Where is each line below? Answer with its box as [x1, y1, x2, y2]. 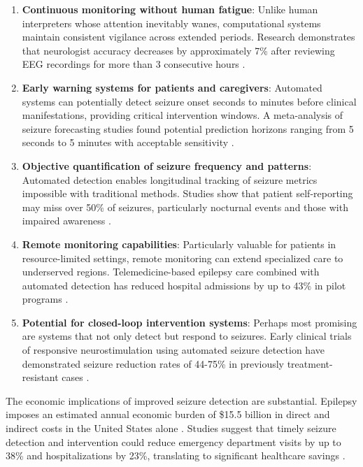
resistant [22, 370, 59, 385]
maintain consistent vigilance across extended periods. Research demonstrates [22, 29, 355, 44]
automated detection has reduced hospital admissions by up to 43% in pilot [22, 278, 346, 292]
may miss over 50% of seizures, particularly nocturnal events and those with [22, 199, 348, 214]
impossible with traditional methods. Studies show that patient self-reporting [22, 186, 353, 201]
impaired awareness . [22, 213, 111, 228]
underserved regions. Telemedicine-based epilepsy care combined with [22, 264, 320, 279]
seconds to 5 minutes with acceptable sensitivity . [22, 135, 234, 150]
